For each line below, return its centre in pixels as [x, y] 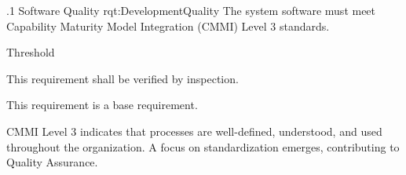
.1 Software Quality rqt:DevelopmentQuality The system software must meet [191, 10]
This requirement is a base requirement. [102, 105]
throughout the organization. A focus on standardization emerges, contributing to [203, 146]
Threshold [31, 52]
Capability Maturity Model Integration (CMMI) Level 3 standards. [168, 26]
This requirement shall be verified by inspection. [123, 78]
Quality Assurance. [52, 162]
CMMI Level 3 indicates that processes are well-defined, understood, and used [194, 131]
